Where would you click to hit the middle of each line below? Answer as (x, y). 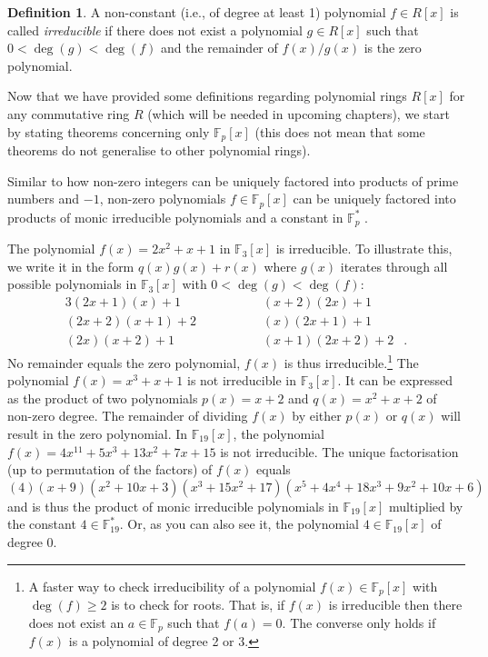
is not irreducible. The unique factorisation (339, 451)
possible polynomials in (72, 284)
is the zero (393, 48)
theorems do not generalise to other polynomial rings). (159, 150)
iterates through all (394, 266)
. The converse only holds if (359, 622)
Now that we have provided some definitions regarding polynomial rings (207, 96)
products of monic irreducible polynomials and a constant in (175, 217)
